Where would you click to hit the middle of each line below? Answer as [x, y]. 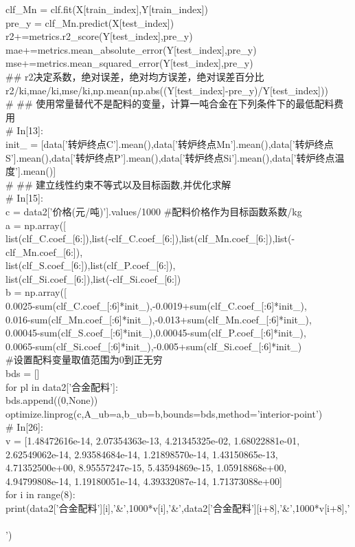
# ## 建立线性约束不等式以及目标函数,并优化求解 [118, 184]
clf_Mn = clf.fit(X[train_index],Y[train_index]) [107, 9]
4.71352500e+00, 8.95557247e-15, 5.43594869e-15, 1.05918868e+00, [146, 468]
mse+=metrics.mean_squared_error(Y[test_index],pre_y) [129, 63]
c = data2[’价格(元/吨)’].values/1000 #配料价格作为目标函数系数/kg [154, 211]
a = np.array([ [36, 225]
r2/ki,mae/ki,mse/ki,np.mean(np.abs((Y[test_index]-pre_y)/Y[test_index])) [167, 90]
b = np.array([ [36, 292]
